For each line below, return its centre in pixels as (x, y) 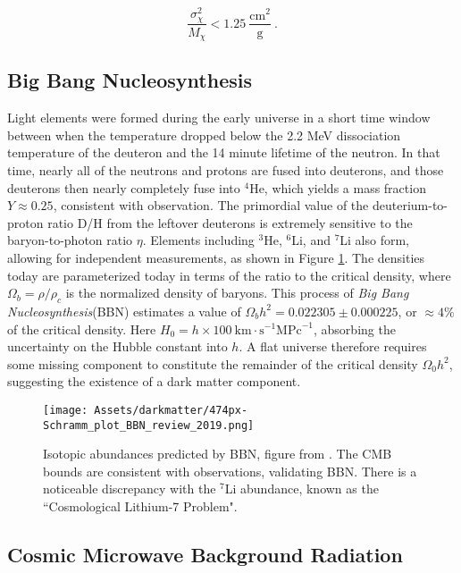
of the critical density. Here (82, 329)
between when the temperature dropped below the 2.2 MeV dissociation (204, 135)
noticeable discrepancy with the (130, 489)
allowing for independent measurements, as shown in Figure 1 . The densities (216, 257)
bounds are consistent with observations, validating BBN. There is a (230, 471)
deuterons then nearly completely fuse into (124, 187)
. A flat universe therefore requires (333, 346)
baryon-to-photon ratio (70, 240)
